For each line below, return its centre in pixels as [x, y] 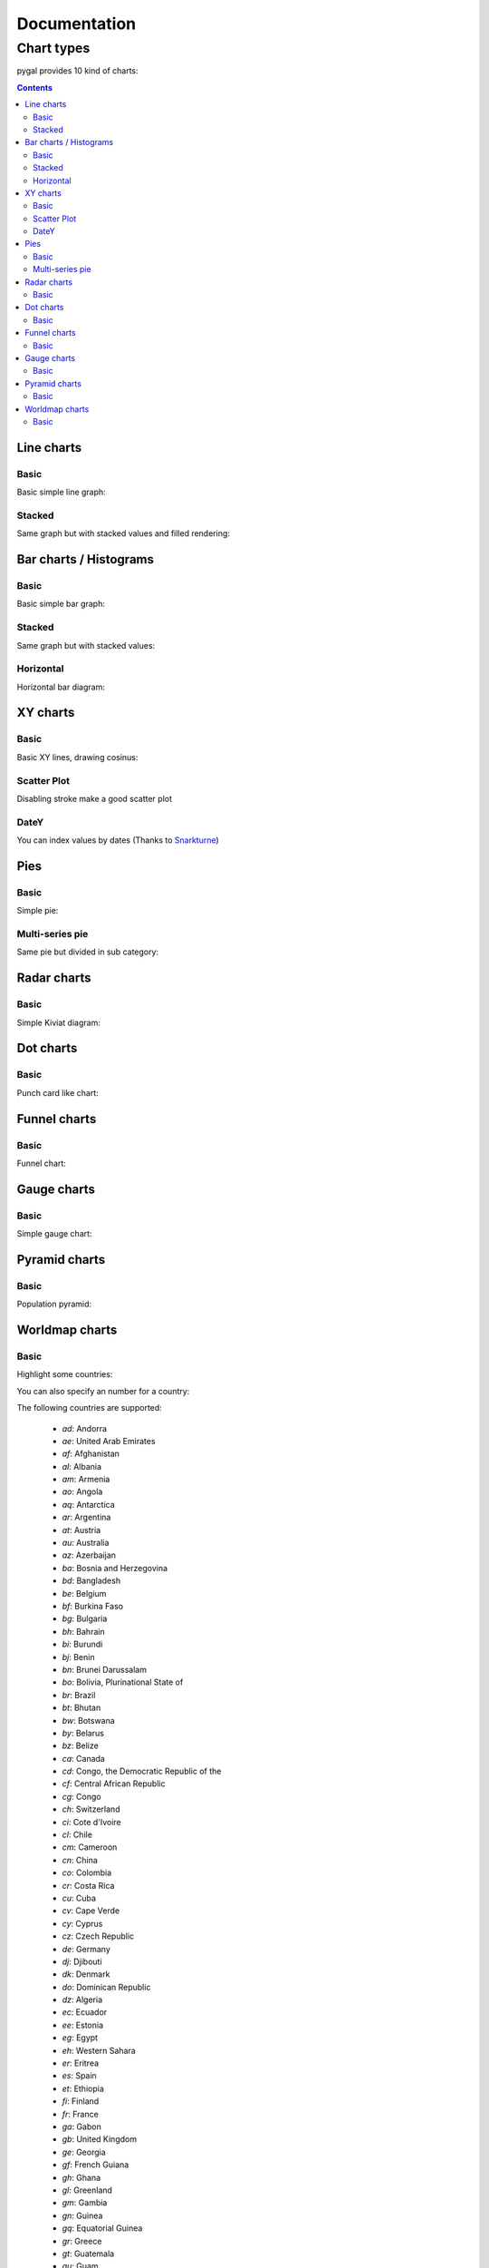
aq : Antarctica [88, 1504]
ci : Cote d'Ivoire [91, 1822]
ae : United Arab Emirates [109, 1441]
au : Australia [86, 1543]
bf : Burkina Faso [93, 1606]
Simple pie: [38, 911]
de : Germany [86, 1949]
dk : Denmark [86, 1974]
